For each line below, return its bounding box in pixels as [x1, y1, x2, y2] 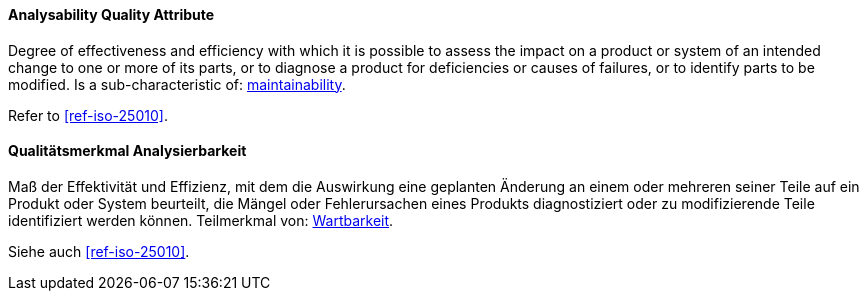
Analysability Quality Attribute [8, 6, 215, 23]
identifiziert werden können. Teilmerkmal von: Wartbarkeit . [8, 211, 394, 229]
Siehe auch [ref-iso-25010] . [8, 242, 190, 260]
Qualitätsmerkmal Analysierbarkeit [8, 142, 247, 160]
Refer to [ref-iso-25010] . [8, 106, 168, 124]
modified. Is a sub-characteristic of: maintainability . [8, 75, 346, 93]
